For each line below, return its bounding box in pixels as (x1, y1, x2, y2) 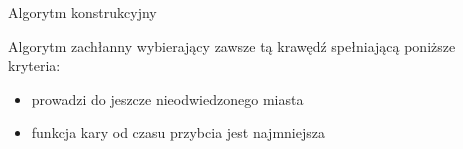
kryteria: (8, 55, 61, 76)
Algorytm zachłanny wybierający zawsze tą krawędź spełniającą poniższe (8, 35, 456, 56)
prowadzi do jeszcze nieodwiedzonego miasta (31, 88, 304, 109)
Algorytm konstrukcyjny (8, 2, 157, 22)
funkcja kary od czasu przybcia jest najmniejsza (31, 122, 325, 143)
